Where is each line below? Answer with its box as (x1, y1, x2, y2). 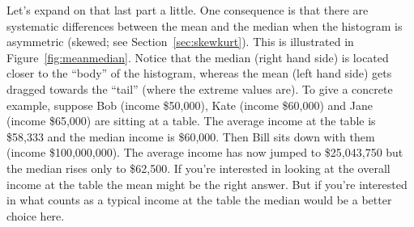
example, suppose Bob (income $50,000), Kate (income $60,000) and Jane (6, 96, 373, 113)
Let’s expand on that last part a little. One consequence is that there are (6, 2, 369, 18)
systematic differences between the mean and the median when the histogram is (6, 17, 403, 34)
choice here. (6, 207, 65, 224)
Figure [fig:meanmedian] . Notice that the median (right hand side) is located (6, 48, 389, 65)
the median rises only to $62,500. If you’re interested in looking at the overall (6, 159, 391, 176)
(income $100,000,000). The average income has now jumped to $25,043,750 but (6, 144, 403, 161)
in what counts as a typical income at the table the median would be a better (6, 191, 392, 208)
